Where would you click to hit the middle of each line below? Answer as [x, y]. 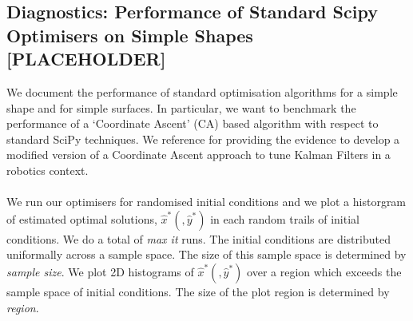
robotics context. [48, 170]
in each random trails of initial [285, 218]
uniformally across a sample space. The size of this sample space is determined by [206, 254]
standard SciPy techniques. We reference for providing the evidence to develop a [203, 139]
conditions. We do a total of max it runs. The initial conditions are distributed [199, 238]
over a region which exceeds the [324, 271]
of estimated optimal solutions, [82, 218]
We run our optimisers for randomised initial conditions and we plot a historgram [206, 202]
